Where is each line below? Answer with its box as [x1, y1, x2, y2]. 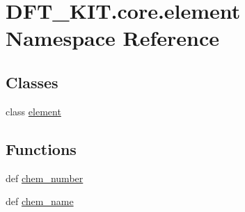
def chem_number [6, 170, 84, 185]
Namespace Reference [6, 24, 219, 52]
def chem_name [6, 194, 74, 209]
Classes [6, 71, 58, 92]
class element [6, 104, 61, 118]
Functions [6, 138, 77, 159]
